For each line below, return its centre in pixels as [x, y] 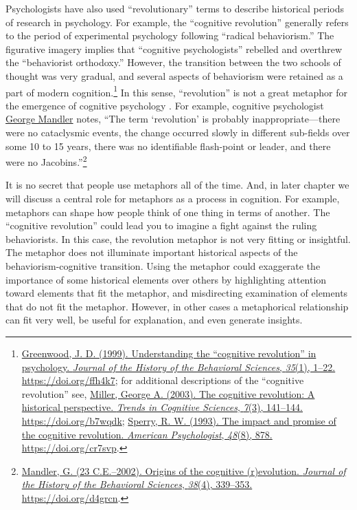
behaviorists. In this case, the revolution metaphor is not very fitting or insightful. [178, 238]
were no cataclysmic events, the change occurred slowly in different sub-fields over [178, 132]
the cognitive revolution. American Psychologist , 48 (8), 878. [147, 434]
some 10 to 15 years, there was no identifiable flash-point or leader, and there [168, 146]
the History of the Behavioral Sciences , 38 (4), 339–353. [137, 484]
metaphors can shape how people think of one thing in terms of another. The [168, 212]
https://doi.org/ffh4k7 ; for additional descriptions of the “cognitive [163, 380]
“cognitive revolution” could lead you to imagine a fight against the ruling [161, 225]
